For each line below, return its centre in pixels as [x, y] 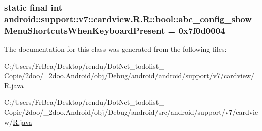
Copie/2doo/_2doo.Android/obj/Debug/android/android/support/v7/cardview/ [129, 76]
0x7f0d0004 [202, 30]
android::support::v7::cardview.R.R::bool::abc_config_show [128, 18]
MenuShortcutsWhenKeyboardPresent [85, 30]
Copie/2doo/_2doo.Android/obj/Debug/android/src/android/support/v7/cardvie [131, 112]
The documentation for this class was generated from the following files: [115, 49]
